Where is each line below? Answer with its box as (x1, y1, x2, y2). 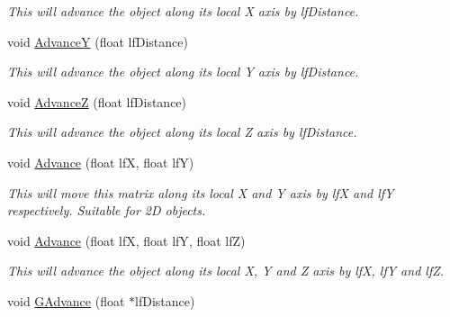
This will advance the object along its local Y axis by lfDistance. (7, 62, 359, 81)
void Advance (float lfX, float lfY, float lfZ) (7, 231, 246, 249)
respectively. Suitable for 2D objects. (7, 201, 206, 220)
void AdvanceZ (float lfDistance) (7, 92, 187, 111)
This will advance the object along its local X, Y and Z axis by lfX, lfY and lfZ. (7, 261, 445, 280)
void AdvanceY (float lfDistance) (7, 32, 188, 50)
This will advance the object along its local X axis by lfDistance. (7, 2, 359, 20)
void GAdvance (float (7, 291, 125, 310)
